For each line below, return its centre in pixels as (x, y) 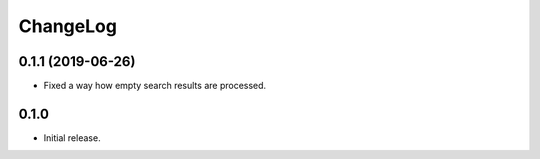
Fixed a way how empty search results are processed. (155, 86)
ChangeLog (67, 26)
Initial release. (72, 137)
